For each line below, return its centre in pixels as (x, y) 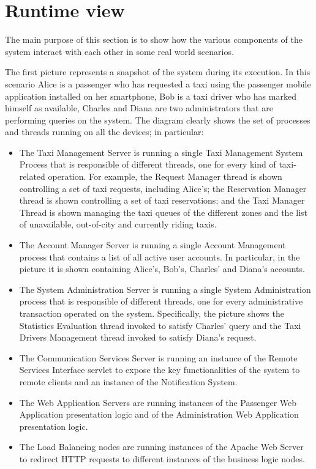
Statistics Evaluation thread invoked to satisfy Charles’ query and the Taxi (160, 325)
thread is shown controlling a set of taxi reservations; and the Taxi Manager (162, 200)
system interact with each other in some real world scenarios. (119, 51)
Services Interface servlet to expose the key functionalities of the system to (160, 370)
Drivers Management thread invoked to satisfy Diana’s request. (138, 337)
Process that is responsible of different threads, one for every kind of (148, 164)
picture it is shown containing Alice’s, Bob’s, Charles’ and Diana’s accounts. (162, 269)
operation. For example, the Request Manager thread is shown (165, 176)
